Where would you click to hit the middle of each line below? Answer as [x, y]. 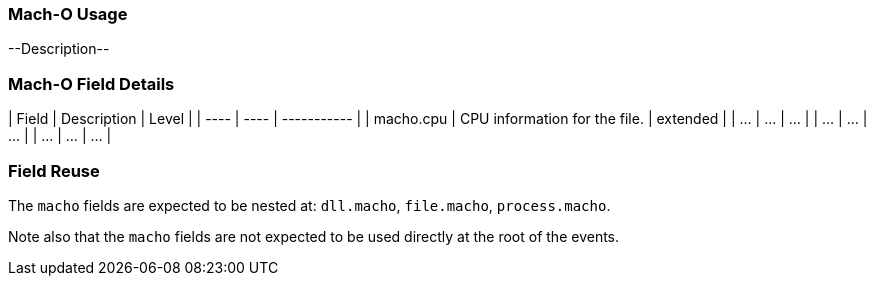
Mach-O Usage [68, 14]
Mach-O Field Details [91, 83]
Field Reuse [54, 170]
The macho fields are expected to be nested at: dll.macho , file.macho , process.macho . [309, 205]
